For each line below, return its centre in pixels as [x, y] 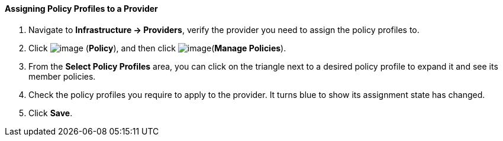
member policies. [62, 76]
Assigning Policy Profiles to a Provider [81, 9]
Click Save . [51, 113]
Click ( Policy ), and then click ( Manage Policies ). [157, 48]
